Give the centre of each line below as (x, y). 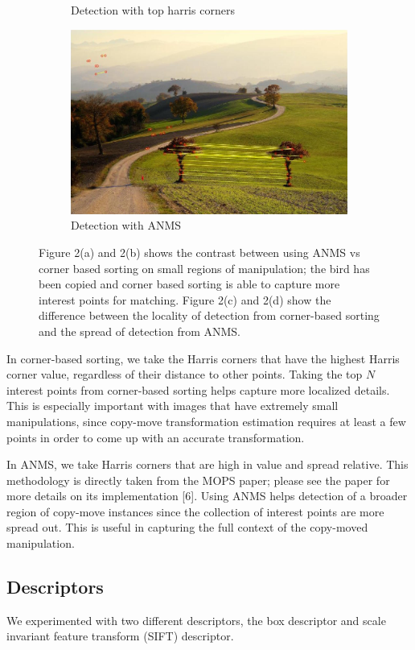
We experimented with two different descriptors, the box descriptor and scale (196, 620)
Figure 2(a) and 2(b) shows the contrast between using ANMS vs (199, 252)
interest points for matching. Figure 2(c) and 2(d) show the (185, 299)
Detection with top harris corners (153, 10)
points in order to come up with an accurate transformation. (156, 437)
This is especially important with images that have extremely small (173, 406)
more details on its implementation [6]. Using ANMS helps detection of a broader (207, 496)
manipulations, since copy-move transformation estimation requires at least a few (206, 421)
